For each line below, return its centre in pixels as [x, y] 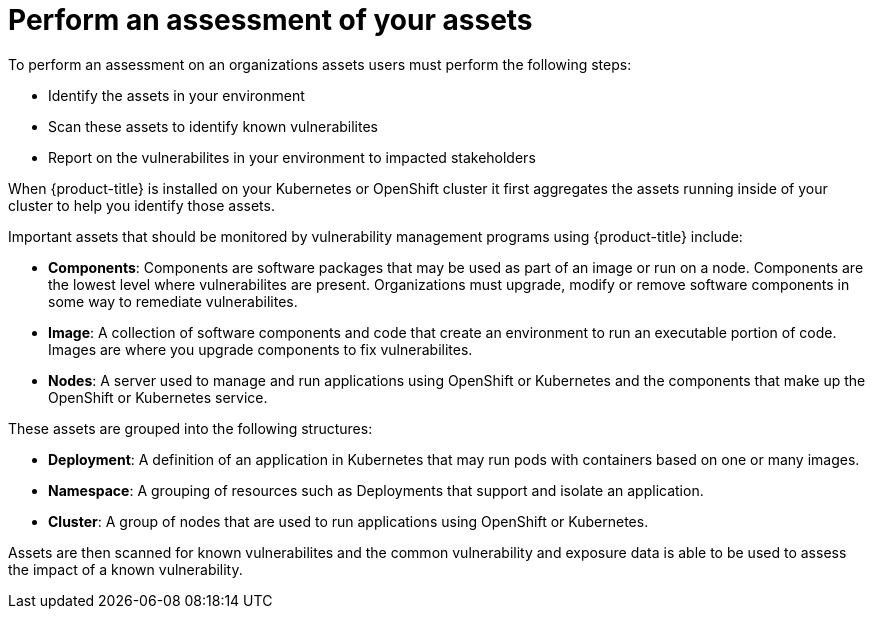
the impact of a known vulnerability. [125, 569]
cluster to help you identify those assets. [141, 205]
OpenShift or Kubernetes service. [158, 397]
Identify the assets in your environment [176, 95]
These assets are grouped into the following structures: [190, 428]
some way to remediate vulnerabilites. [173, 301]
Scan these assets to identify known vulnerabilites [213, 126]
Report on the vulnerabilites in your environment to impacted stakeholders [292, 157]
